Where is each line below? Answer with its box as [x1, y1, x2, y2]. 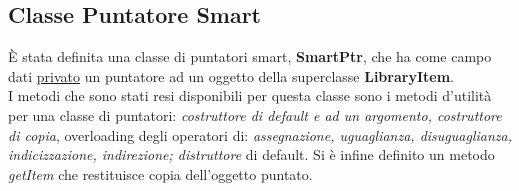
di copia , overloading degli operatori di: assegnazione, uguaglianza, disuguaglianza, [8, 124, 512, 145]
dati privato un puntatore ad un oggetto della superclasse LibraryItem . [8, 65, 454, 86]
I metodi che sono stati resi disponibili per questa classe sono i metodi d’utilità [8, 85, 492, 106]
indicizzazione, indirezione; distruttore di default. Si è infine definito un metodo [8, 144, 495, 165]
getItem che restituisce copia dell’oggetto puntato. [8, 163, 313, 184]
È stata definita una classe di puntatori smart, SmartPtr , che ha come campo [8, 46, 492, 67]
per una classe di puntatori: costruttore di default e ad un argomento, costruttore [8, 104, 502, 125]
